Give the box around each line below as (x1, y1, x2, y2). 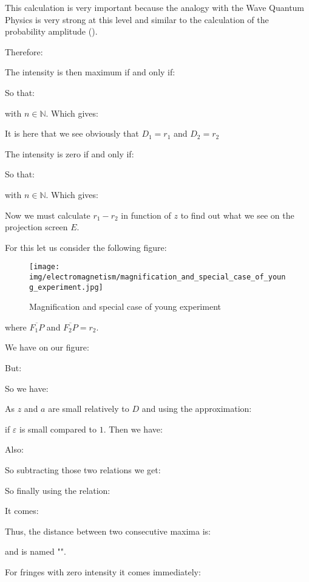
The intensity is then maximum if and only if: (5, 66, 175, 78)
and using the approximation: (141, 402, 252, 415)
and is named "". (5, 545, 66, 558)
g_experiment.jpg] (29, 282, 103, 292)
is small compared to (19, 422, 97, 435)
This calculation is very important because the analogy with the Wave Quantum (5, 1, 305, 13)
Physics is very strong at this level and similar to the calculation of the (5, 13, 269, 26)
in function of (121, 208, 171, 221)
